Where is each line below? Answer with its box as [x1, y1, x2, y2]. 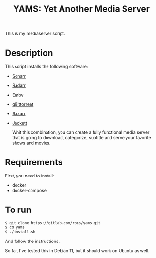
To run [5, 205, 31, 215]
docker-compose [12, 188, 47, 193]
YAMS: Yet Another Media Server [13, 3, 150, 15]
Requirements [5, 157, 63, 168]
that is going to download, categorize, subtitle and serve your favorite [12, 135, 151, 141]
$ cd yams [5, 225, 25, 230]
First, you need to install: [5, 173, 54, 179]
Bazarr [12, 111, 26, 117]
